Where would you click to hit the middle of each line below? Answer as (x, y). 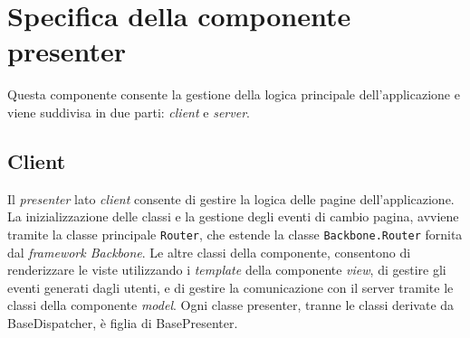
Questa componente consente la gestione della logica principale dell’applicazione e (234, 94)
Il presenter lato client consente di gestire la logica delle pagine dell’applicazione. (231, 198)
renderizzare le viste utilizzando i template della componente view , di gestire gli (227, 270)
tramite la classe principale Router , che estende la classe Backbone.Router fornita (235, 234)
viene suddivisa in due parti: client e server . (129, 112)
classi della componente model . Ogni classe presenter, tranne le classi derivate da (231, 305)
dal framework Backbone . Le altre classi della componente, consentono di (209, 252)
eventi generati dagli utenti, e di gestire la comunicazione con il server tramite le (230, 287)
